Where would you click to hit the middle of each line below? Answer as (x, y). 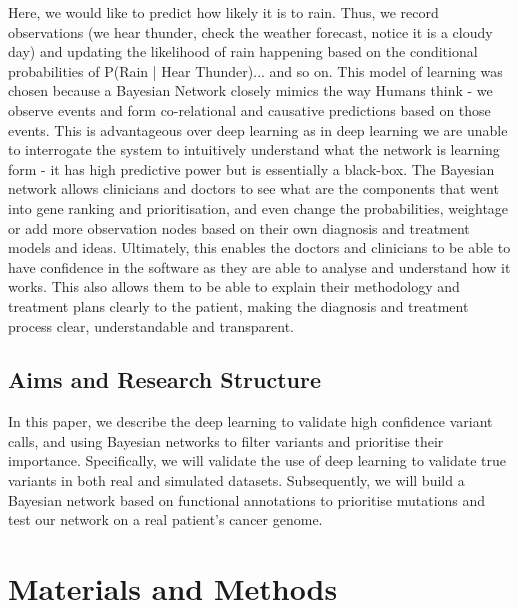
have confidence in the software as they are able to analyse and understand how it (259, 266)
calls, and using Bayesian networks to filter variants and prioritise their (226, 440)
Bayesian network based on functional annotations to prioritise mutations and (247, 499)
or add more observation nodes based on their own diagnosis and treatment (239, 227)
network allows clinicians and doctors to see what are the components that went (253, 188)
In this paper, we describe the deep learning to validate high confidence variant (250, 421)
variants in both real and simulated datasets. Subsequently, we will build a (236, 480)
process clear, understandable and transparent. (151, 325)
